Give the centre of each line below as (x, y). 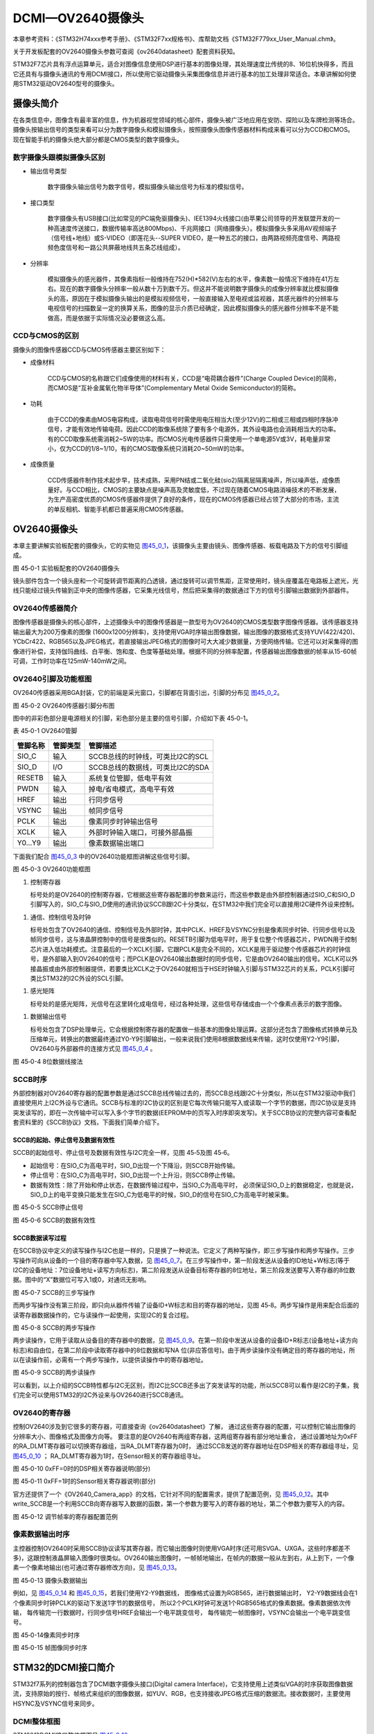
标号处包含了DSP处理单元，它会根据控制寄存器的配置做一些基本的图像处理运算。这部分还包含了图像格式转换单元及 (194, 1029)
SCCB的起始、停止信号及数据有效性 (64, 1140)
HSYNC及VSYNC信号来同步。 (55, 1703)
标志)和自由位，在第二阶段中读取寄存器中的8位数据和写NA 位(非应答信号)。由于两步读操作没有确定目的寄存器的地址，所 (184, 1350)
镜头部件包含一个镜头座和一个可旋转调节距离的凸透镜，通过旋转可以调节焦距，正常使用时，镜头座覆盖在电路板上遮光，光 (186, 581)
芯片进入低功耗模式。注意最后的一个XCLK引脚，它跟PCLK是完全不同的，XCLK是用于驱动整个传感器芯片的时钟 (187, 949)
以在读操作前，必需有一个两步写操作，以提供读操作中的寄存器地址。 (110, 1360)
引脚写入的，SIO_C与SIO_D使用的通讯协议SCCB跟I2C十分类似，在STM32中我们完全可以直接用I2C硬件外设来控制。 (194, 904)
